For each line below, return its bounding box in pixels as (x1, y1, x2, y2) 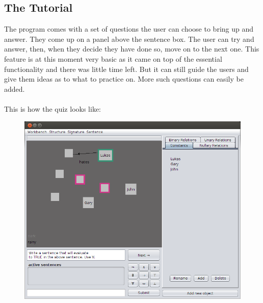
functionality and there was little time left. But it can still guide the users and (4, 63, 249, 74)
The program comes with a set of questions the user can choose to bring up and (4, 23, 254, 34)
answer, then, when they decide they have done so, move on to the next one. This (4, 43, 259, 54)
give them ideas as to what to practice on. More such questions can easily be (4, 73, 244, 84)
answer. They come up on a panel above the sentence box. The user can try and (4, 33, 254, 44)
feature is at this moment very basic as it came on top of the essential (4, 53, 222, 64)
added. (4, 83, 25, 94)
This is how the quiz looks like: (4, 103, 101, 114)
